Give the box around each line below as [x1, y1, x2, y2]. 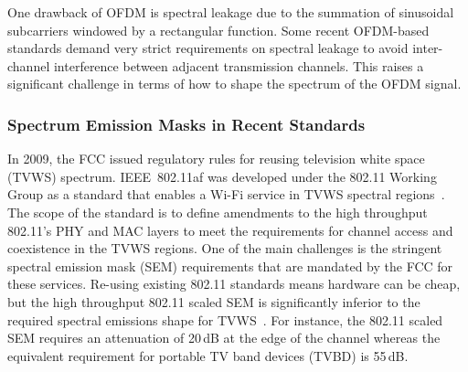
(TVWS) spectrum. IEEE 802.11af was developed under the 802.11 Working [7, 166, 437, 186]
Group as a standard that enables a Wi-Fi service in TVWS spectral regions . [7, 185, 445, 204]
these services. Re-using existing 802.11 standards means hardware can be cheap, [7, 274, 461, 293]
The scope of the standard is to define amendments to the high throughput [7, 202, 428, 221]
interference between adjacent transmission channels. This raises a [53, 56, 424, 75]
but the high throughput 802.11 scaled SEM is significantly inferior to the [7, 292, 420, 311]
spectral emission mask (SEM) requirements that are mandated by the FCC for [7, 256, 453, 275]
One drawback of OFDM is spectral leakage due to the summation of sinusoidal [7, 3, 454, 21]
